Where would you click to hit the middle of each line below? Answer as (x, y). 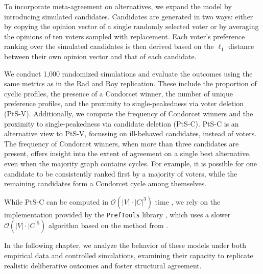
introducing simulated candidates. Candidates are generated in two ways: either (129, 16)
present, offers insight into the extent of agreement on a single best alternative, (128, 153)
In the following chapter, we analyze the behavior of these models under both (125, 245)
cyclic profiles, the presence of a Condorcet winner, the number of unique (118, 93)
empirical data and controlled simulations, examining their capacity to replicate (129, 255)
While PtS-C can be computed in (56, 201)
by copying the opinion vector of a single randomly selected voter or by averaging (131, 26)
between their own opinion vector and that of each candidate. (100, 56)
